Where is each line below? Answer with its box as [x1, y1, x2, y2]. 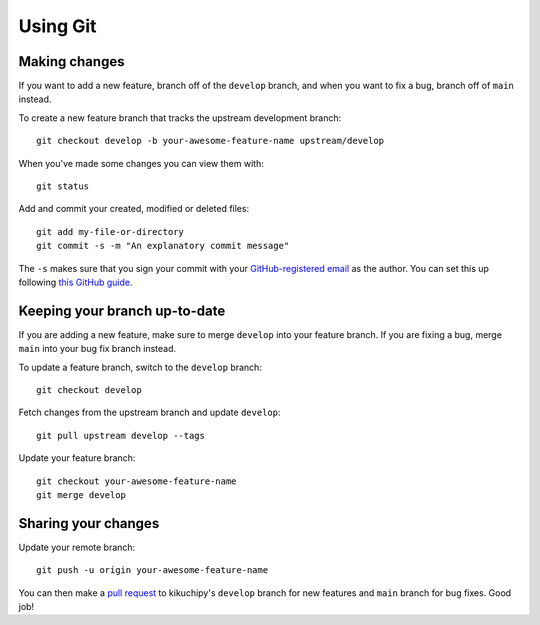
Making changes [18, 53, 125, 70]
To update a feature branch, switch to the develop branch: [18, 361, 262, 373]
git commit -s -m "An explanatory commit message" [36, 240, 290, 252]
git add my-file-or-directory [36, 226, 185, 237]
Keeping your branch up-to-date [18, 302, 226, 319]
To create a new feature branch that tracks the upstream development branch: [18, 111, 342, 124]
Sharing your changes [18, 515, 160, 532]
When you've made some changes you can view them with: [18, 157, 264, 169]
